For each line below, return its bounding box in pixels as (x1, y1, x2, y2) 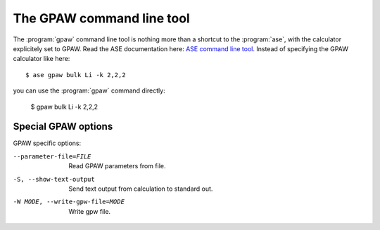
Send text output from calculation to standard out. (68, 184, 213, 193)
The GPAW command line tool (13, 11, 190, 26)
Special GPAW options (13, 121, 113, 133)
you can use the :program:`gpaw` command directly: (13, 86, 165, 95)
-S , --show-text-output (13, 175, 95, 183)
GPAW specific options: (13, 139, 81, 147)
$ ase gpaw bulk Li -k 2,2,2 (25, 71, 126, 79)
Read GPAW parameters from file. (68, 162, 166, 170)
